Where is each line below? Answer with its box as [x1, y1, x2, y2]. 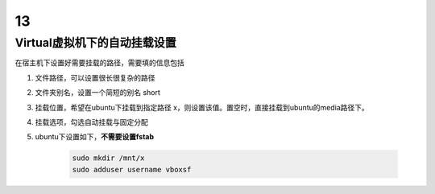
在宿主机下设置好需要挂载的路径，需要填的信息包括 [14, 58, 184, 68]
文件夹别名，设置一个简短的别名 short [35, 88, 161, 97]
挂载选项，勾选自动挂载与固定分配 [35, 117, 148, 126]
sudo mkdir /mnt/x [72, 154, 145, 163]
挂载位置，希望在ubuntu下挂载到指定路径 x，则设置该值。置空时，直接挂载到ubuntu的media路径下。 [35, 102, 370, 112]
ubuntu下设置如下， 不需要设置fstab [35, 132, 155, 142]
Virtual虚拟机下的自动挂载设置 [14, 35, 176, 50]
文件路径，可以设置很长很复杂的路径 [35, 72, 155, 82]
